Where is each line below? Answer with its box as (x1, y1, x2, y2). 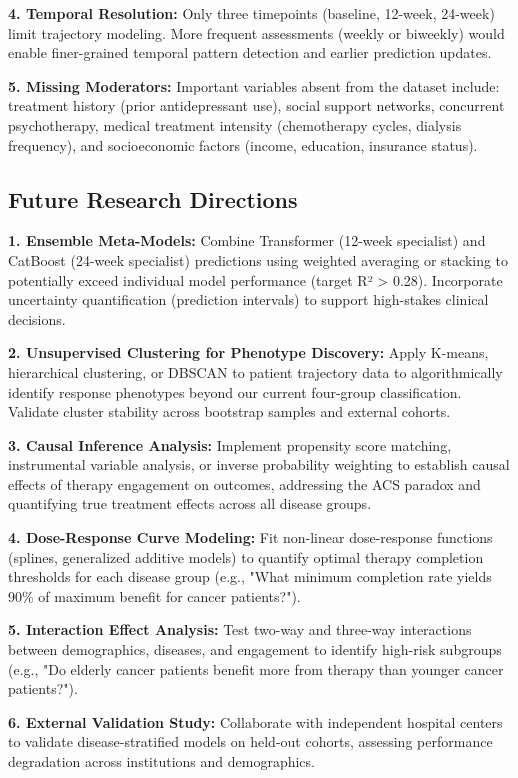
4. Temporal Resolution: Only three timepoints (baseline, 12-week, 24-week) (8, 3, 495, 23)
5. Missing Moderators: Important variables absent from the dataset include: (8, 75, 500, 96)
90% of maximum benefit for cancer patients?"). (8, 585, 301, 606)
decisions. (8, 308, 66, 329)
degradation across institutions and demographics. (8, 751, 315, 772)
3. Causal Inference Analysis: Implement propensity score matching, (8, 434, 452, 455)
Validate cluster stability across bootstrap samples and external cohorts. (8, 401, 451, 422)
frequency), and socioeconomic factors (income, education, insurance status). (8, 134, 478, 155)
